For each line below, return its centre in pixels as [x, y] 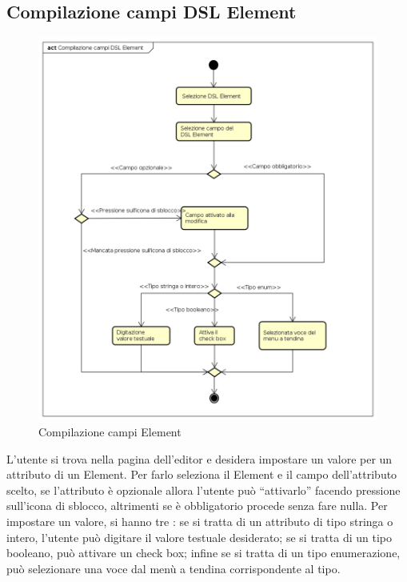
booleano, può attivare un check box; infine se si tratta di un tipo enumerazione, [203, 553]
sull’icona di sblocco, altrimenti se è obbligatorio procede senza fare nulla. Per [197, 506]
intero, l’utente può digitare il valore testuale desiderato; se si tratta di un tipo [199, 537]
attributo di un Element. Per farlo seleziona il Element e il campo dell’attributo [202, 474]
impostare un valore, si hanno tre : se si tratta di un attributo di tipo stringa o [200, 521]
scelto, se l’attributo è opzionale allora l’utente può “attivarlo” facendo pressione [203, 490]
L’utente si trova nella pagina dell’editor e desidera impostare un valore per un [200, 458]
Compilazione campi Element [110, 431]
